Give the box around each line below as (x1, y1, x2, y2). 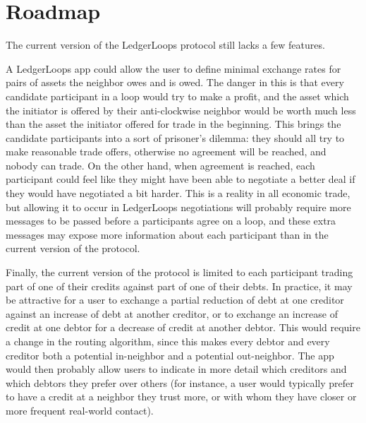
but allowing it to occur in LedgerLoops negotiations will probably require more (6, 199, 351, 214)
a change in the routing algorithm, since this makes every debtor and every (6, 334, 330, 348)
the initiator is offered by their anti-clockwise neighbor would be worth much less (6, 102, 356, 117)
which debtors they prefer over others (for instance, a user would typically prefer (6, 375, 354, 390)
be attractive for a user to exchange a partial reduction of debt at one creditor (6, 292, 344, 307)
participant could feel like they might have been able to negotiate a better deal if (6, 172, 355, 186)
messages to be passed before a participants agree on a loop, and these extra (6, 213, 336, 228)
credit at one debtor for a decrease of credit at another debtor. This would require (6, 320, 360, 335)
